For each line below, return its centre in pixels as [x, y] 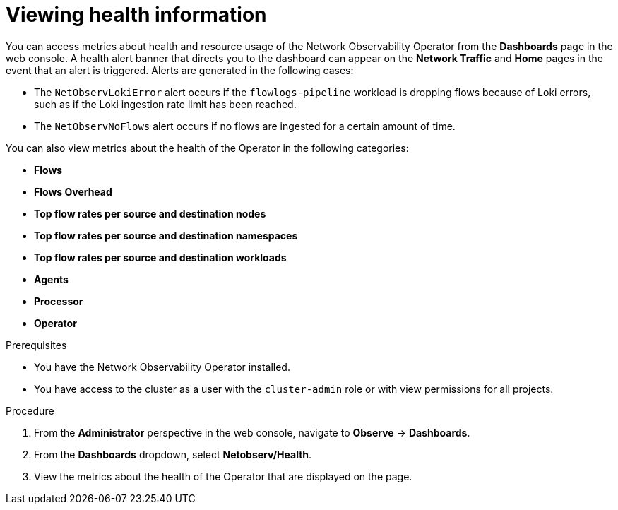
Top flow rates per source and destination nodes [150, 213]
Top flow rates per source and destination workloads [160, 257]
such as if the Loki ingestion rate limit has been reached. [165, 104]
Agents [51, 279]
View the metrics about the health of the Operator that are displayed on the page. [223, 476]
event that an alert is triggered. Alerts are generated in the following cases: [180, 70]
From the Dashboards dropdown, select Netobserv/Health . [173, 454]
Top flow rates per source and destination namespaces [166, 235]
